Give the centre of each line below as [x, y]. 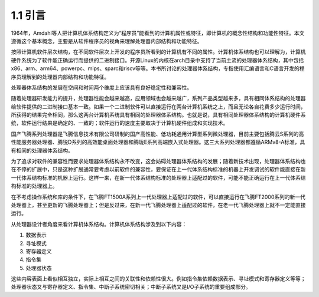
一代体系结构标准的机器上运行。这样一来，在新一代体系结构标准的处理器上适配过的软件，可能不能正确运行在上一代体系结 [158, 177]
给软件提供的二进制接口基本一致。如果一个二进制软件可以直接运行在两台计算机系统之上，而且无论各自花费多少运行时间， [158, 107]
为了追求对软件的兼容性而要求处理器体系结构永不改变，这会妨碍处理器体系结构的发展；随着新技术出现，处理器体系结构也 [158, 161]
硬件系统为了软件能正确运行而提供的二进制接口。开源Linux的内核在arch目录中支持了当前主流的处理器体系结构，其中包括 [157, 60]
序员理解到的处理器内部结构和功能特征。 [60, 77]
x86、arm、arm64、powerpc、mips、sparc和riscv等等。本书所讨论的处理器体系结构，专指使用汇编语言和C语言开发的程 [158, 68]
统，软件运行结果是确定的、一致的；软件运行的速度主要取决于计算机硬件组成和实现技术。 [120, 123]
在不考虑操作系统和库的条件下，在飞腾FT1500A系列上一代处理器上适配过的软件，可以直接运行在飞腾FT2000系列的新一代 [158, 197]
